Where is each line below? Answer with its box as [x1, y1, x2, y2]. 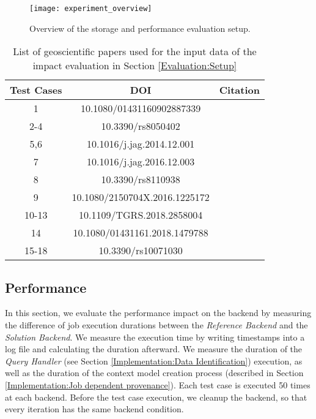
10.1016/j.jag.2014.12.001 [87, 137, 195, 151]
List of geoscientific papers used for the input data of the [13, 44, 257, 59]
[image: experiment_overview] [29, 4, 152, 13]
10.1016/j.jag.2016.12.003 [87, 154, 195, 169]
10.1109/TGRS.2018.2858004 [79, 208, 203, 222]
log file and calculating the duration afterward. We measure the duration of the [5, 342, 303, 355]
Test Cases [10, 83, 62, 97]
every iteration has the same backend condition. [5, 402, 184, 415]
